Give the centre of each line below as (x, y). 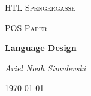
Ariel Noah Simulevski (45, 67)
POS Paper (26, 27)
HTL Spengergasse (40, 7)
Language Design (41, 48)
